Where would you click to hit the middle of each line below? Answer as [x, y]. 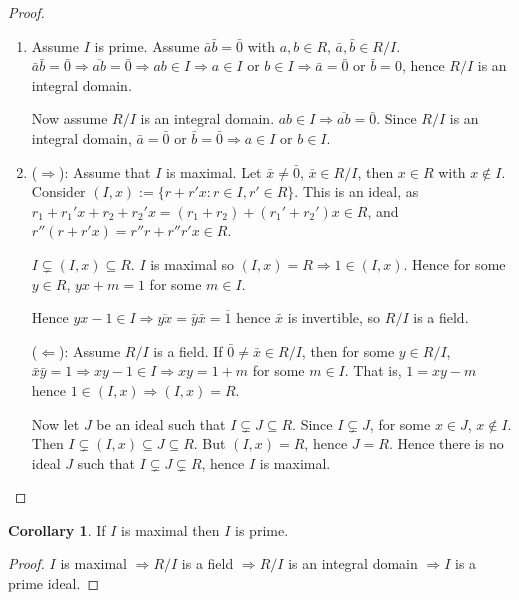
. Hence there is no [446, 443]
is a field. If [188, 350]
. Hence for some [454, 263]
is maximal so [192, 263]
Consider [58, 191]
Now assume [69, 118]
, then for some [348, 350]
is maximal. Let [214, 171]
